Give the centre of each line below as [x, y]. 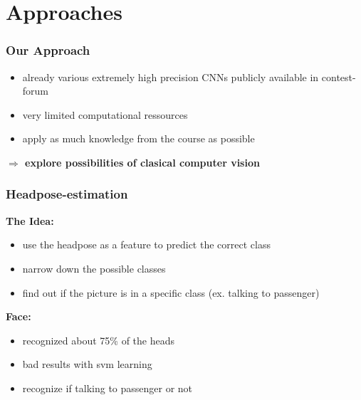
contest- [339, 77]
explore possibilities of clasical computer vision [142, 162]
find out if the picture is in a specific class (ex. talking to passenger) [171, 292]
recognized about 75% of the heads [99, 340]
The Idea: [30, 220]
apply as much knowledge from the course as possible [138, 138]
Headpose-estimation [67, 194]
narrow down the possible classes [94, 268]
